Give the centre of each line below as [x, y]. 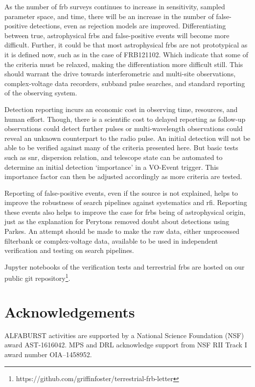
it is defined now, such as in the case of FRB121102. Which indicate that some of [126, 54]
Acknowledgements [70, 311]
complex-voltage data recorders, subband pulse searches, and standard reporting [125, 83]
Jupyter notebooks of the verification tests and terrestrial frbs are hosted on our [125, 266]
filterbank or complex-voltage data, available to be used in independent [111, 240]
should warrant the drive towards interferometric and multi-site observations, [120, 74]
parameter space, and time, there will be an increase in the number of [109, 16]
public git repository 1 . [37, 277]
